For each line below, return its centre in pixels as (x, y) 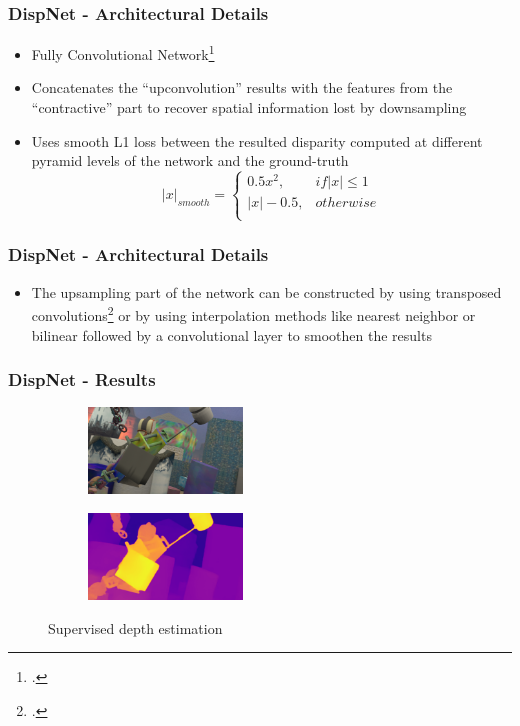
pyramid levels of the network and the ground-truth (190, 160)
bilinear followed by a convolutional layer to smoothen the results (231, 334)
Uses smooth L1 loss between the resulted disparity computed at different (257, 140)
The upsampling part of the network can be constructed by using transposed (266, 291)
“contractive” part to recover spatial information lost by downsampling (249, 107)
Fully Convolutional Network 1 (123, 52)
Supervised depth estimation (135, 627)
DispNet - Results (82, 379)
